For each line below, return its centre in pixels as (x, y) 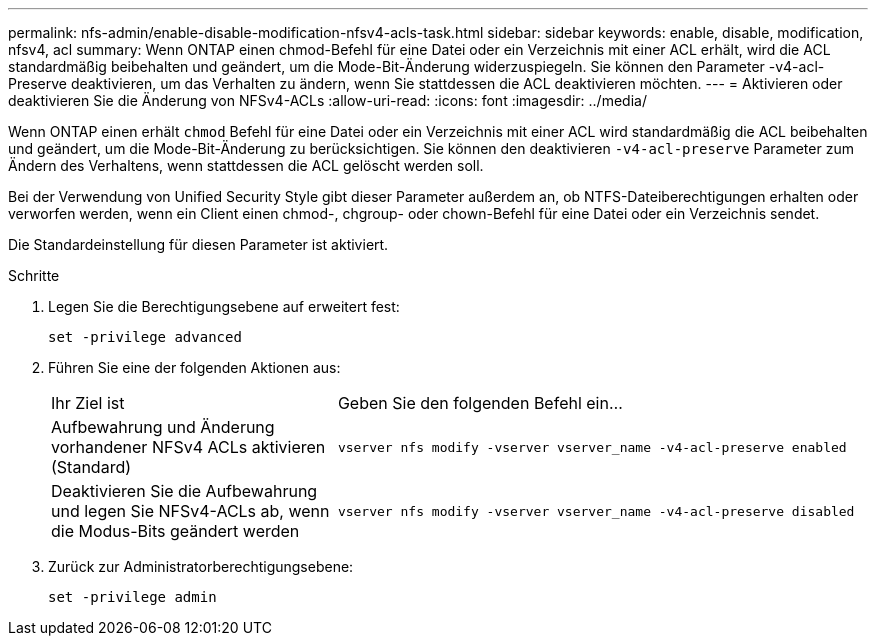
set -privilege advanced (145, 337)
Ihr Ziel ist (88, 403)
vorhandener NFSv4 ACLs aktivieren (188, 447)
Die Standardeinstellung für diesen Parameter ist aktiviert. (198, 244)
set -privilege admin (132, 597)
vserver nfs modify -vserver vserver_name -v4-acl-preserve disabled (596, 511)
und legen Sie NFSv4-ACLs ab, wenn (190, 511)
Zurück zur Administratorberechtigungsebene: (201, 566)
